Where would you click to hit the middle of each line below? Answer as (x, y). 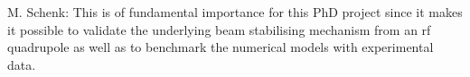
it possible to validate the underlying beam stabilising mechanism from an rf (219, 29)
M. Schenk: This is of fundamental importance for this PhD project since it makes (235, 12)
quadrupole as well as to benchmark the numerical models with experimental (221, 47)
